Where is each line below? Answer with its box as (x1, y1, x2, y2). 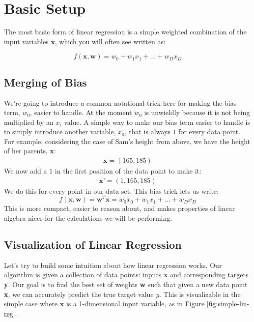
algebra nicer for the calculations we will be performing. (4, 213, 172, 223)
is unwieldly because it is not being (144, 107, 250, 117)
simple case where (4, 298, 58, 309)
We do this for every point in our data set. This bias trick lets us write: (4, 185, 219, 196)
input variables (4, 36, 49, 46)
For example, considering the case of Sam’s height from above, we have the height (4, 136, 251, 146)
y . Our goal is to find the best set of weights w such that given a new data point (4, 279, 248, 289)
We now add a (4, 166, 47, 176)
